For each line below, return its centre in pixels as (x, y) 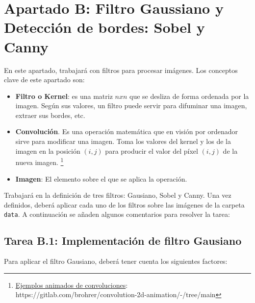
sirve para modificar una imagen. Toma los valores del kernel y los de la (123, 141)
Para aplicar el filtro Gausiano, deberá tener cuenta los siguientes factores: (116, 261)
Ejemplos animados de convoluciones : (72, 285)
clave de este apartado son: (44, 80)
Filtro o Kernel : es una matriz (64, 96)
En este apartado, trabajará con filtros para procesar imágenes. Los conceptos (121, 70)
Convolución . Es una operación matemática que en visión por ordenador (127, 131)
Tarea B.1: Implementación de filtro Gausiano (123, 241)
